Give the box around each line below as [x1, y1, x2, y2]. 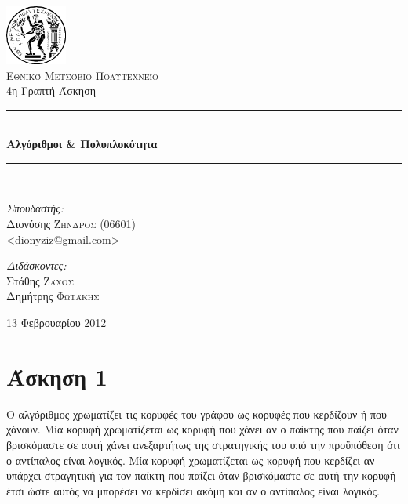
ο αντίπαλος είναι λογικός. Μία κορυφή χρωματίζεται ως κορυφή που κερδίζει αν [6, 451, 375, 468]
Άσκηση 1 [6, 360, 107, 392]
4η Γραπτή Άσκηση [6, 82, 97, 99]
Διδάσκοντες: [6, 257, 67, 274]
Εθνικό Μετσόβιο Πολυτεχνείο [6, 67, 158, 83]
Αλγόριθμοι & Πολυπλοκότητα [6, 136, 158, 152]
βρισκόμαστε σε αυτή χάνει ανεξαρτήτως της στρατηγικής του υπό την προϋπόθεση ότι [6, 436, 400, 452]
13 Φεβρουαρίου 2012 [6, 314, 107, 331]
